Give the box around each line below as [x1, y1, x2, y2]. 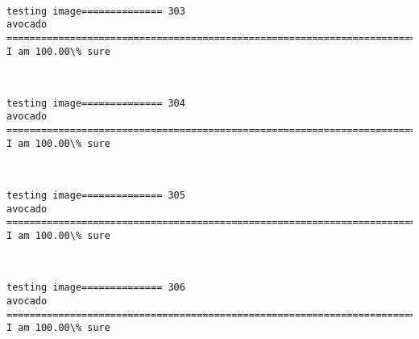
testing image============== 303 [6, 5, 185, 17]
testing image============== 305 [6, 190, 185, 202]
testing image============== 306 [6, 282, 185, 294]
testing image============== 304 [6, 97, 185, 109]
